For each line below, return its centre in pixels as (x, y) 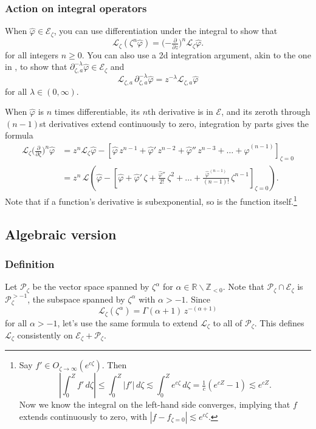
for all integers (32, 54)
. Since (198, 299)
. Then (114, 365)
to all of (228, 322)
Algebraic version (61, 234)
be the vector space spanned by (91, 287)
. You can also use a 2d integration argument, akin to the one (196, 54)
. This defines (279, 322)
